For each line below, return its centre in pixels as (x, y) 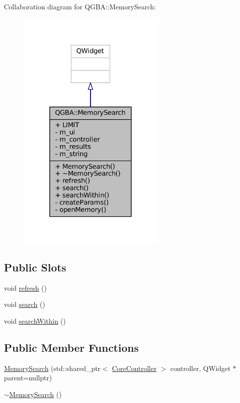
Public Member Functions (71, 347)
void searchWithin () (35, 320)
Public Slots (35, 267)
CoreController (134, 368)
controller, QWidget (200, 368)
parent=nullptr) (28, 378)
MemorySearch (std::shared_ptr (52, 368)
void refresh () (25, 287)
